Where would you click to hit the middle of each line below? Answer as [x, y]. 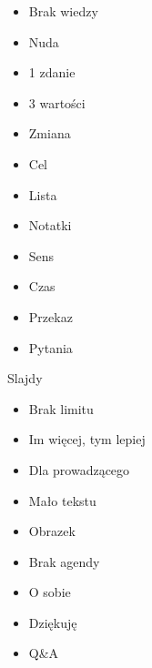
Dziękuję [53, 622]
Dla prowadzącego [79, 469]
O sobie [50, 592]
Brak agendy [64, 561]
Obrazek [52, 531]
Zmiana [50, 133]
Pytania [51, 347]
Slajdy [25, 378]
